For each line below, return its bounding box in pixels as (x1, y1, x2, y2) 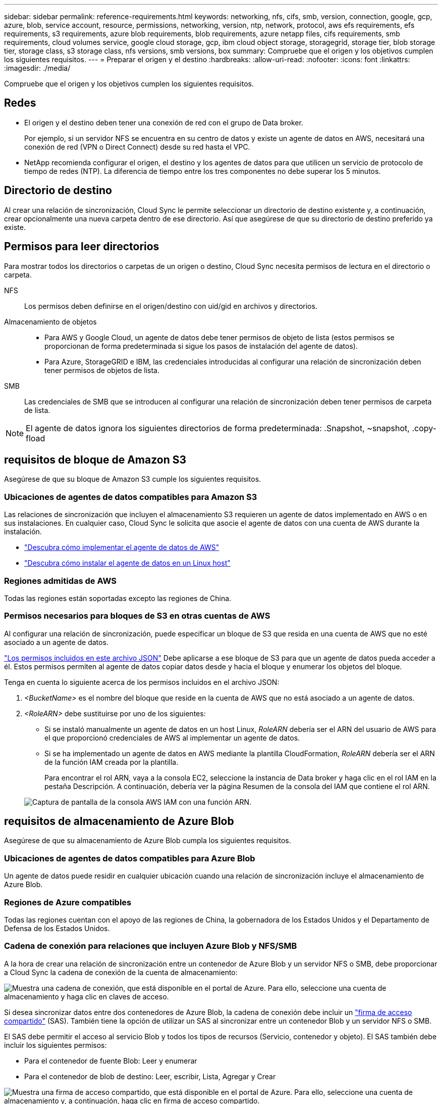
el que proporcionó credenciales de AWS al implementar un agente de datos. (44, 733, 300, 742)
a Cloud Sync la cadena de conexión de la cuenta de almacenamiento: (4, 968, 238, 977)
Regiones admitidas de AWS (4, 575, 117, 586)
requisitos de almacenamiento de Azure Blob (4, 815, 234, 828)
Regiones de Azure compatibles (4, 897, 132, 907)
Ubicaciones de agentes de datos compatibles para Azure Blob (4, 853, 255, 863)
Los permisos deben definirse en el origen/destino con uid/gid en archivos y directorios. (24, 301, 317, 310)
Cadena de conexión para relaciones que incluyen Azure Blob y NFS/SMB (4, 941, 297, 951)
